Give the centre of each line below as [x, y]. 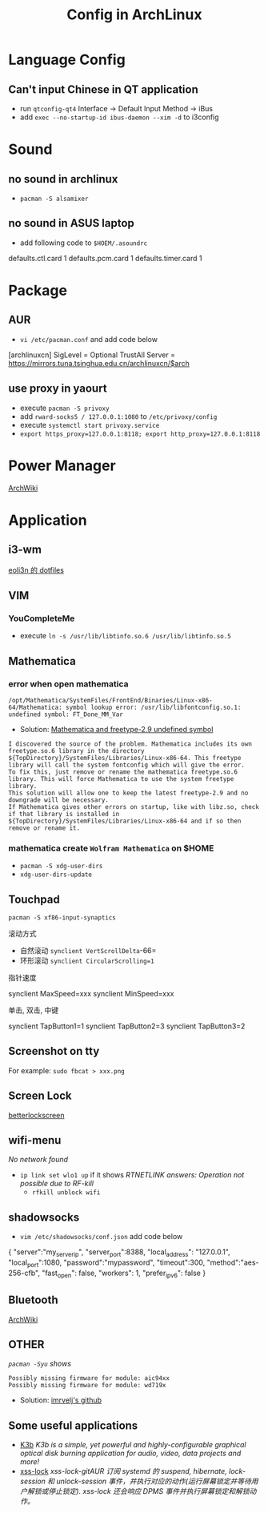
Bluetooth [33, 1300]
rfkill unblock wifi [66, 1193]
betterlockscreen [36, 1115]
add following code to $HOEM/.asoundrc [84, 243]
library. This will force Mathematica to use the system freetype [121, 779]
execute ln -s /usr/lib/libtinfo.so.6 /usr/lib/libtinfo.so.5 [126, 636]
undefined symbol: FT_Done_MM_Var [66, 714]
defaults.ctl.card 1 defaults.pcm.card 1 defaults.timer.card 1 [105, 258]
